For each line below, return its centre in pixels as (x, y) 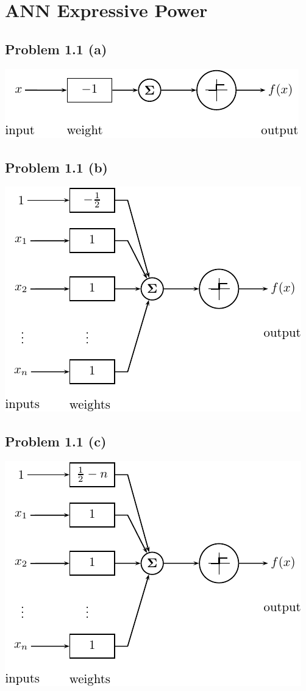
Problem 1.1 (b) (56, 167)
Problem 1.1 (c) (56, 441)
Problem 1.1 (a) (56, 48)
